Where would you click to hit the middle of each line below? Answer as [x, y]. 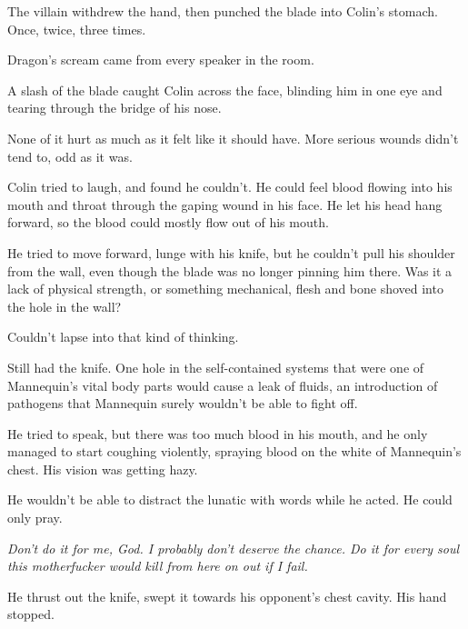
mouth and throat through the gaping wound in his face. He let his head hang [225, 204]
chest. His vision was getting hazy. [103, 469]
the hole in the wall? [65, 306]
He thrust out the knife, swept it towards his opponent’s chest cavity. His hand [227, 596]
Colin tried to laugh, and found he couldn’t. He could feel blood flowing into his [230, 187]
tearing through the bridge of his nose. [115, 108]
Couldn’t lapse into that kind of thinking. [123, 337]
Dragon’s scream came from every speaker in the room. [161, 60]
